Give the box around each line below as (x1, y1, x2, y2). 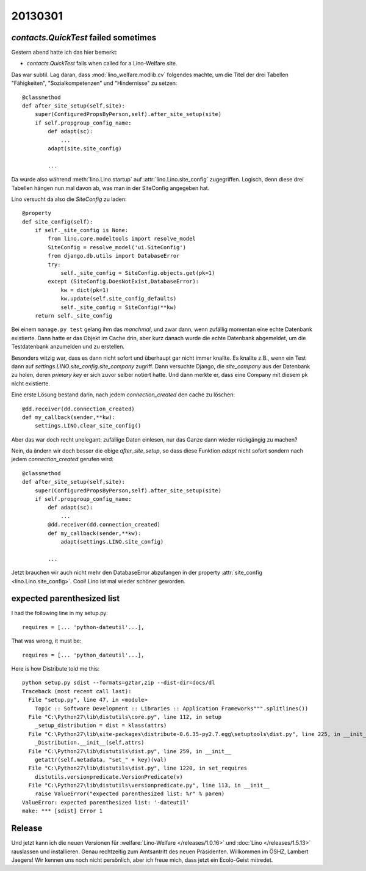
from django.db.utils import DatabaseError (48, 252, 180, 260)
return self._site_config (34, 312, 113, 319)
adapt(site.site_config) (48, 145, 122, 152)
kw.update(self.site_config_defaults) (60, 295, 177, 302)
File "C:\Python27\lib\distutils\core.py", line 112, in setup (28, 713, 222, 720)
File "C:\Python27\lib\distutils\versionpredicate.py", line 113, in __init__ (28, 782, 270, 789)
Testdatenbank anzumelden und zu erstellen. (11, 343, 125, 351)
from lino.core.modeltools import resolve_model (48, 235, 196, 242)
